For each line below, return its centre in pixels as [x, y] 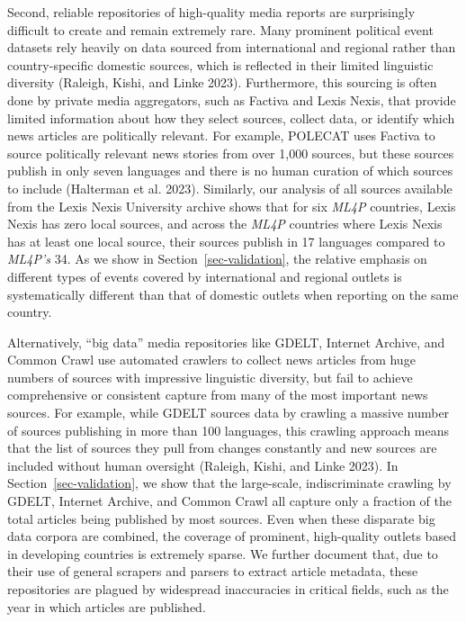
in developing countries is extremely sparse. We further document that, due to [223, 553]
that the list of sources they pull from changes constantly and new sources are [222, 448]
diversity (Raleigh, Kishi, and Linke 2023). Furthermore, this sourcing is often [222, 82]
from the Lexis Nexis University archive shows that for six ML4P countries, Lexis [232, 206]
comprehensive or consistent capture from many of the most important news [218, 395]
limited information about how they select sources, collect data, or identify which [231, 117]
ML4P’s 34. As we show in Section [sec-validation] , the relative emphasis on [217, 259]
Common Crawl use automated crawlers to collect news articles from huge [211, 360]
